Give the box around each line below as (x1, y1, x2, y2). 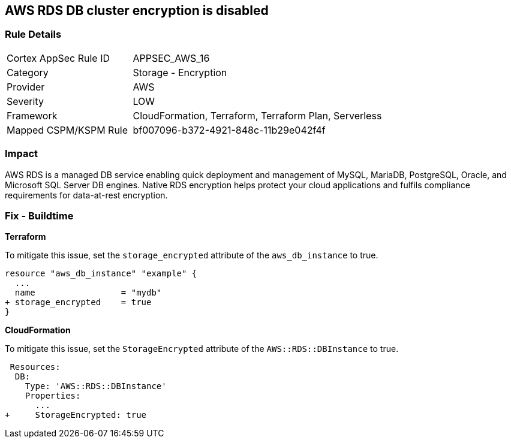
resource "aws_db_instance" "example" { (5, 269, 197, 279)
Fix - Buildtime (5, 209, 74, 222)
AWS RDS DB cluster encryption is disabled (5, 3, 269, 18)
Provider (7, 80, 45, 93)
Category (7, 66, 49, 79)
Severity (7, 95, 44, 107)
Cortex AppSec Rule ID (7, 52, 110, 64)
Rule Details (5, 28, 62, 41)
